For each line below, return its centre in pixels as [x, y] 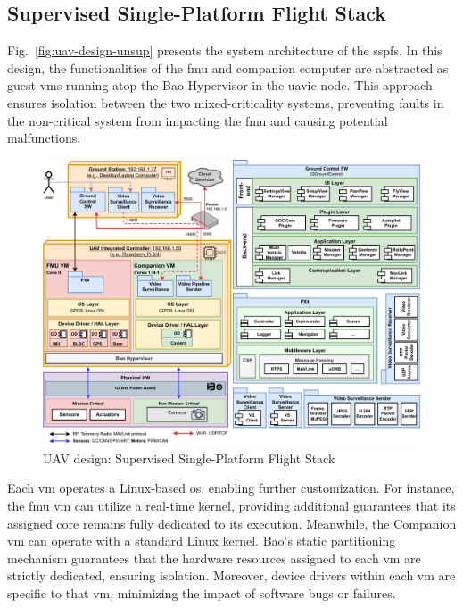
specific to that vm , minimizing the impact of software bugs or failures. [202, 593]
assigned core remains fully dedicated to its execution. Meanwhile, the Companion [232, 523]
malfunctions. [44, 138]
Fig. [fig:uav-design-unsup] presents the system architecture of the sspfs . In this [225, 50]
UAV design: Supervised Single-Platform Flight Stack [189, 458]
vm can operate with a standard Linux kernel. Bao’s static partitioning [202, 541]
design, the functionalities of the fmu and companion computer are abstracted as [228, 67]
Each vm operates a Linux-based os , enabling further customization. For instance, [231, 488]
